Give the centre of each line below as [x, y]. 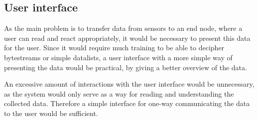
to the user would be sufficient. [51, 113]
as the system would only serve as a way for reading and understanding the [119, 93]
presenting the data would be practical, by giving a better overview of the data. [126, 67]
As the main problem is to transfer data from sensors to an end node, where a [123, 28]
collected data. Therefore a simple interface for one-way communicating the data [127, 103]
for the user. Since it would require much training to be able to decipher [114, 48]
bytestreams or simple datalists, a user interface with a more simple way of [118, 57]
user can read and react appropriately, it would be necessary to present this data [127, 38]
